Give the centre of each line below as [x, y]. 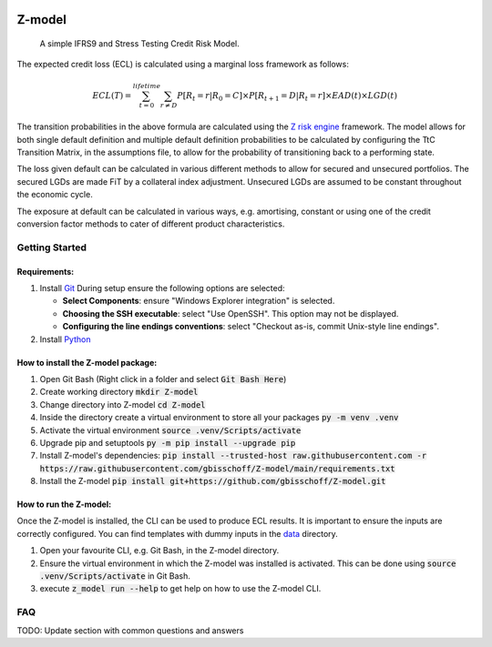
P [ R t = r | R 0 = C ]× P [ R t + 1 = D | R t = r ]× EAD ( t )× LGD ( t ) [287, 96]
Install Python [65, 339]
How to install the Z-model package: [87, 362]
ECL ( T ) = [112, 95]
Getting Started [51, 248]
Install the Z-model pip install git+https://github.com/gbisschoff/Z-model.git [213, 481]
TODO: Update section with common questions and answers [130, 630]
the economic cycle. [55, 195]
